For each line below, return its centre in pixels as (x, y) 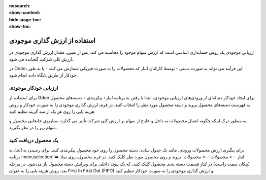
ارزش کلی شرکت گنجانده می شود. (41, 59)
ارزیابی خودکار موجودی (34, 88)
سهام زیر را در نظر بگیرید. (33, 127)
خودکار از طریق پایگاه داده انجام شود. (44, 75)
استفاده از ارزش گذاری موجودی (52, 40)
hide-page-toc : (25, 19)
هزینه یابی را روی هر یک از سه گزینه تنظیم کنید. (52, 111)
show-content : (25, 13)
